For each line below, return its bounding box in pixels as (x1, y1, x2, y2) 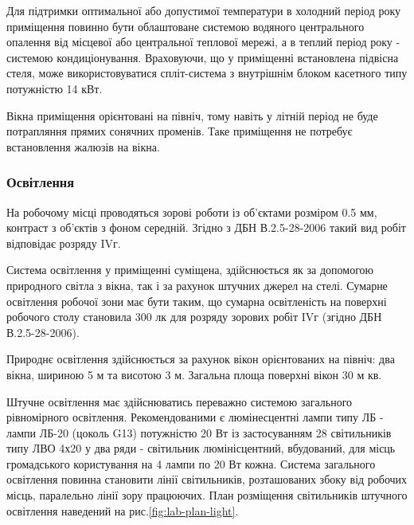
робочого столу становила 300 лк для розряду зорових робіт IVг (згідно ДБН (6, 308, 382, 325)
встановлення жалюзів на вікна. (6, 138, 160, 155)
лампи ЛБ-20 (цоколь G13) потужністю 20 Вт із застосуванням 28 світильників (6, 424, 392, 441)
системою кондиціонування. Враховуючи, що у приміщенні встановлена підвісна (6, 49, 399, 65)
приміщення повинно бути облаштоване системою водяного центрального (6, 18, 365, 34)
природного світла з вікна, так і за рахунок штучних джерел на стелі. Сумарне (6, 276, 388, 293)
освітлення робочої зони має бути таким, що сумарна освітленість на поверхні (6, 292, 387, 309)
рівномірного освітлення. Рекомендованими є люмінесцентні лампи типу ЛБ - (6, 409, 384, 425)
